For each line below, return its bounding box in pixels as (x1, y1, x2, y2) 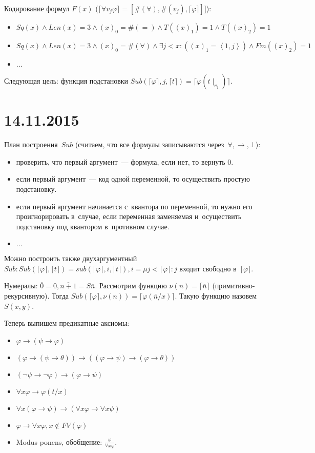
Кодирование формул (4, 3, 70, 13)
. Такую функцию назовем (175, 290, 257, 301)
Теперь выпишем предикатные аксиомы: (4, 318, 130, 328)
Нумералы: (4, 280, 38, 291)
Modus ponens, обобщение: (16, 436, 102, 447)
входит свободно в (179, 263, 237, 273)
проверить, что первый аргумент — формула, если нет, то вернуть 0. (16, 156, 234, 167)
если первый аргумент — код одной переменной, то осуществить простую (16, 173, 250, 184)
